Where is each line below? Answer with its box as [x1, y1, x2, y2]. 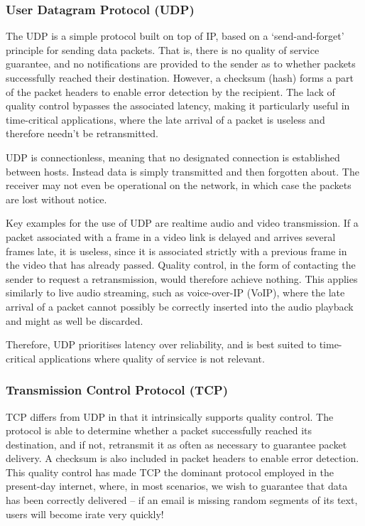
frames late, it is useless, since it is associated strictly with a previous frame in [6, 243, 347, 258]
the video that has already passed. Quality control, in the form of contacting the [6, 257, 356, 272]
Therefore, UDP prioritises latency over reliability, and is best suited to [6, 337, 316, 352]
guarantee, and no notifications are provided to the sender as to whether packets [6, 56, 356, 71]
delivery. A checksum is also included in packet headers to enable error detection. [6, 451, 359, 466]
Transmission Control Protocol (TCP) [6, 381, 228, 399]
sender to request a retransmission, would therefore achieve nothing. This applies [6, 271, 358, 286]
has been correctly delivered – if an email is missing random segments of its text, [6, 493, 358, 508]
